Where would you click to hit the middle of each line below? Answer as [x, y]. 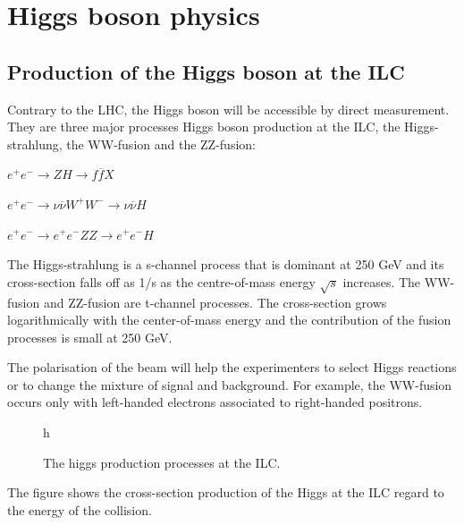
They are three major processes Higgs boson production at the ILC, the [204, 127]
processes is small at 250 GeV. [90, 337]
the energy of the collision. [80, 509]
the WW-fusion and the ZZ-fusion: [161, 144]
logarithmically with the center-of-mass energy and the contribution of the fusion [229, 320]
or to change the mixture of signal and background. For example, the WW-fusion [230, 384]
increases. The [382, 281]
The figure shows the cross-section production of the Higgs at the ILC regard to [226, 492]
